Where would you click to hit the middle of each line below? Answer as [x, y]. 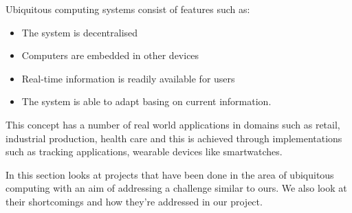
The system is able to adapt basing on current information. [146, 101]
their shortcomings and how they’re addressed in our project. [134, 201]
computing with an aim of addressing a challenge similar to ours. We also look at [176, 188]
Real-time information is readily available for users [128, 78]
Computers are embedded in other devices [110, 55]
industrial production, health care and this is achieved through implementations [174, 138]
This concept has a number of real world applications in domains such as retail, [173, 124]
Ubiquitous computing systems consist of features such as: [128, 9]
